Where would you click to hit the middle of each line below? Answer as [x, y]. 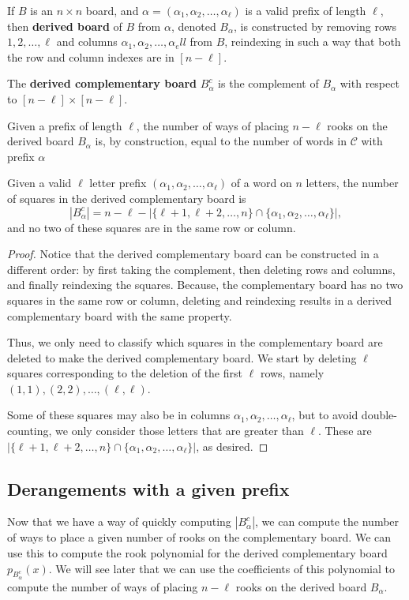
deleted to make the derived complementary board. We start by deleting [182, 357]
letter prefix [118, 183]
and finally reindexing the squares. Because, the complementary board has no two [205, 285]
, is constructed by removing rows [315, 26]
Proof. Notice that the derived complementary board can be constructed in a [193, 254]
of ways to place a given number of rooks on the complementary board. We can [199, 537]
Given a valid [39, 183]
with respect [370, 83]
